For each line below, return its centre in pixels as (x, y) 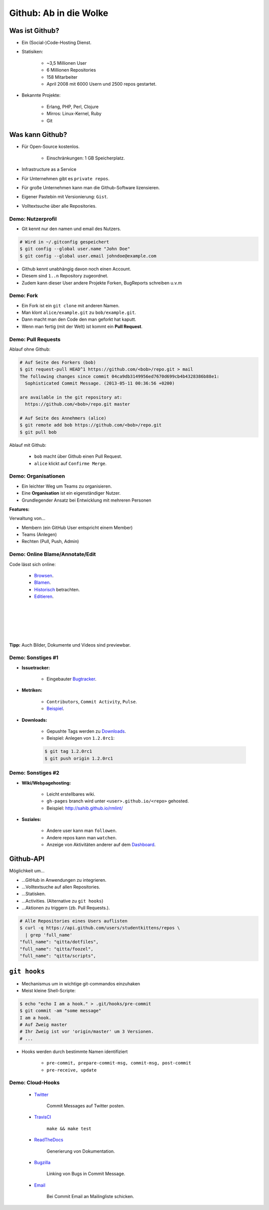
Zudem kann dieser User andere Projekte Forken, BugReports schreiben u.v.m (102, 283)
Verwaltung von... (27, 519)
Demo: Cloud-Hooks (34, 1082)
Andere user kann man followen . (82, 831)
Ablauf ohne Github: (30, 349)
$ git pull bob (38, 432)
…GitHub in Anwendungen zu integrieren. (64, 880)
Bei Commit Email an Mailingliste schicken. (90, 1197)
